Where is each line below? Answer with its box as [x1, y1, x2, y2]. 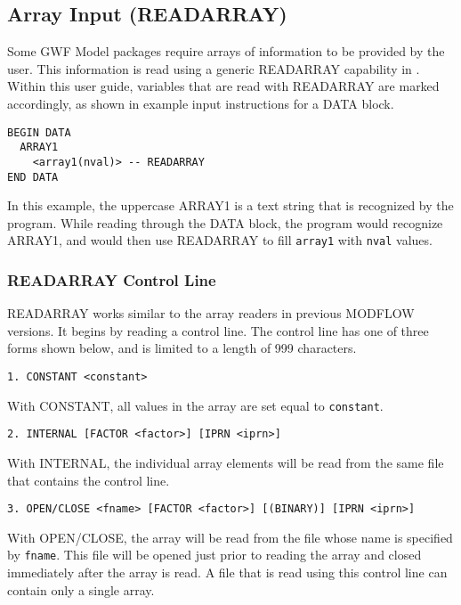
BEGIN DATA [7, 126, 71, 139]
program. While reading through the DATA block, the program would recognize [7, 213, 443, 232]
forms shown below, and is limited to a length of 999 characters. [7, 339, 357, 357]
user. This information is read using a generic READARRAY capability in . [7, 59, 420, 78]
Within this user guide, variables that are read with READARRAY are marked [7, 77, 440, 95]
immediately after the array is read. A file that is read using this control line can [7, 563, 448, 582]
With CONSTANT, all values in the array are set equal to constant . [7, 396, 384, 414]
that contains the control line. [7, 470, 170, 489]
